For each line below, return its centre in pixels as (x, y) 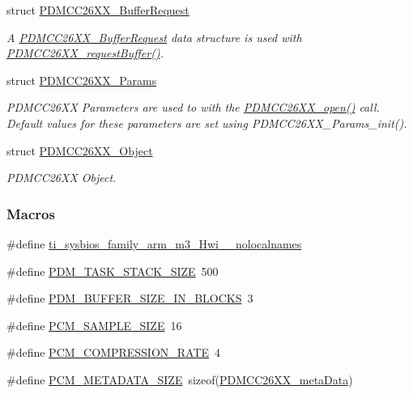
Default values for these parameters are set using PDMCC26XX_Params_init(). (207, 123)
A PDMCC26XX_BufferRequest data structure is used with (154, 37)
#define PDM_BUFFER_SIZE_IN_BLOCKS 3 (130, 298)
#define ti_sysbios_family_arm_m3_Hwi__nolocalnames (154, 243)
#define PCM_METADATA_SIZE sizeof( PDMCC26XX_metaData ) (180, 379)
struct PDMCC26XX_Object (80, 150)
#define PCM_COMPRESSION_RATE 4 (114, 352)
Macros (31, 213)
